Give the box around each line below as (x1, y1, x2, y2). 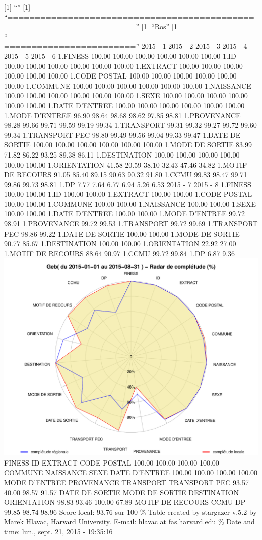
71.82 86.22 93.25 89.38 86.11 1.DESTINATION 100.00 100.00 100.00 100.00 (4, 149, 240, 160)
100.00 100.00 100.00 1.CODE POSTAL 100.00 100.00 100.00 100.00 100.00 (4, 70, 237, 81)
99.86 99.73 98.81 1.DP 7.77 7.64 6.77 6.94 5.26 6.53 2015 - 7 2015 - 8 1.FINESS (4, 179, 251, 189)
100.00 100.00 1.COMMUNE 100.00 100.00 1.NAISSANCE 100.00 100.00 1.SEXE (4, 198, 256, 209)
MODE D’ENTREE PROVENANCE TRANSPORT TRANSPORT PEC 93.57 (4, 477, 249, 487)
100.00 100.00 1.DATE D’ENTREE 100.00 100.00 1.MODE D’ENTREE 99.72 (4, 208, 245, 219)
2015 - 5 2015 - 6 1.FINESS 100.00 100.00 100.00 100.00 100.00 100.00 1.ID (4, 50, 236, 61)
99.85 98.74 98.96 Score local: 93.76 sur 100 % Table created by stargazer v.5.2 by (4, 506, 257, 517)
